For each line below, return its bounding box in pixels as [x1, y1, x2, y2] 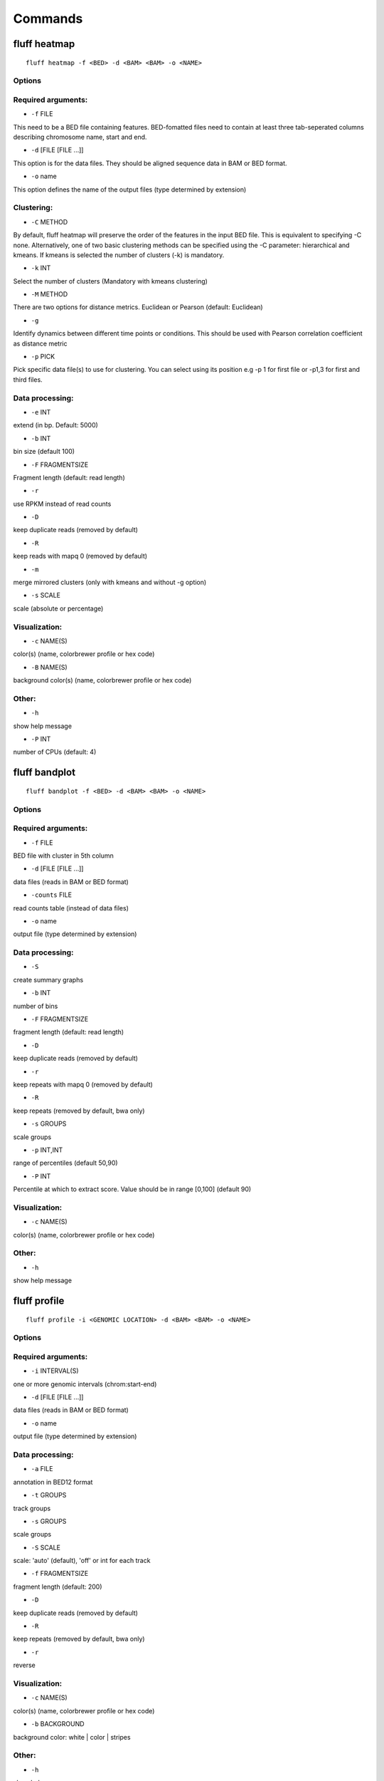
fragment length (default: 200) [13, 1582, 102, 1591]
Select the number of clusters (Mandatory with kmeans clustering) [13, 276, 208, 285]
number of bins [13, 1002, 58, 1010]
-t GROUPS [31, 1491, 67, 1500]
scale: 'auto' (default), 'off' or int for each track [13, 1557, 151, 1565]
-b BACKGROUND [31, 1720, 85, 1728]
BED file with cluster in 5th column [13, 851, 114, 860]
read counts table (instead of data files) [13, 903, 129, 912]
